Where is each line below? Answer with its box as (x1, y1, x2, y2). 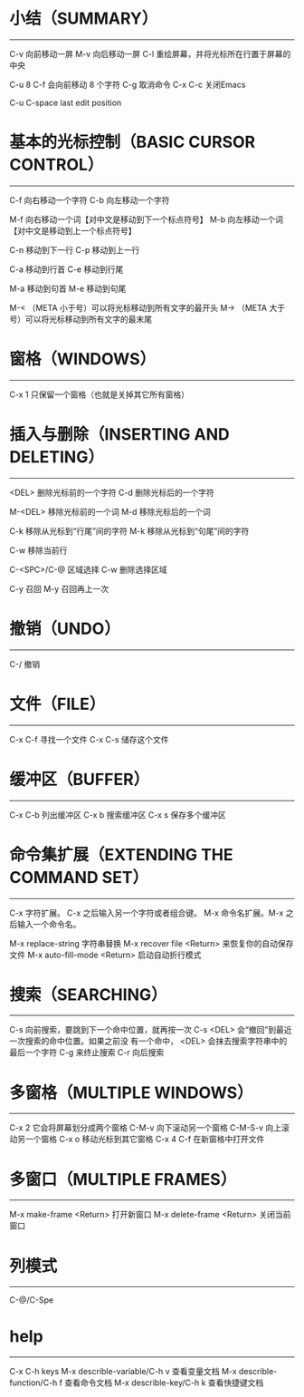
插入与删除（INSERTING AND (9, 424, 230, 444)
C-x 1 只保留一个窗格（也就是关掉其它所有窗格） (9, 389, 190, 400)
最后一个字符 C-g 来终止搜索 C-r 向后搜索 (9, 1047, 165, 1058)
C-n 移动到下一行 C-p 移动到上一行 (9, 244, 140, 255)
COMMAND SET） (9, 867, 149, 888)
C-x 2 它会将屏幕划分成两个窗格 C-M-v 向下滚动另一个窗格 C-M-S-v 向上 (9, 1122, 282, 1133)
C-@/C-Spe (9, 1295, 54, 1305)
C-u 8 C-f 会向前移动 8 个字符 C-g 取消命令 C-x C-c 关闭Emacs (9, 79, 246, 90)
